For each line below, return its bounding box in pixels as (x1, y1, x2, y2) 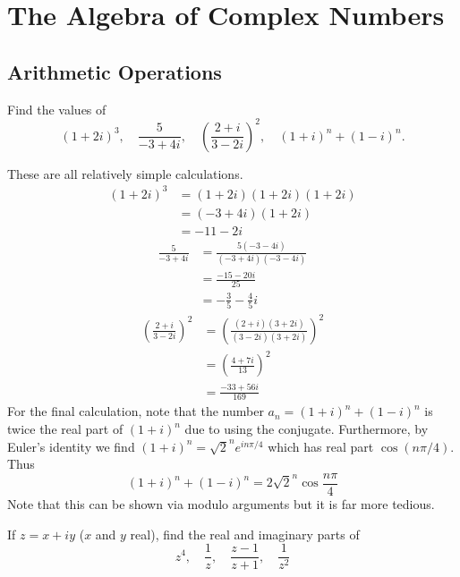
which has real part (268, 437, 374, 455)
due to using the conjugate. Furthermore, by (184, 420, 429, 438)
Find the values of (7, 99, 106, 118)
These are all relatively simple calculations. (7, 164, 243, 182)
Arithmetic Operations (7, 57, 222, 85)
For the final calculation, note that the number (7, 402, 264, 420)
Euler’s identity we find (7, 437, 135, 455)
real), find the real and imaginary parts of (130, 524, 360, 543)
